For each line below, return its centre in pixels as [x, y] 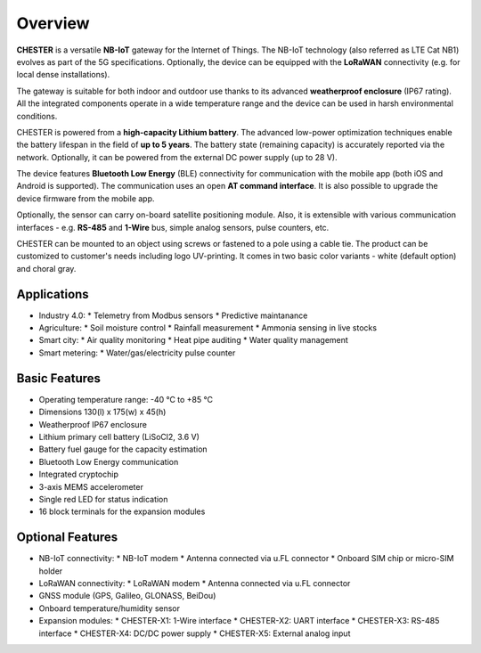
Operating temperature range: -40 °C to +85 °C [126, 399]
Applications [53, 294]
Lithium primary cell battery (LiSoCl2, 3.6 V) [119, 437]
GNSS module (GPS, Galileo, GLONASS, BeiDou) [127, 596]
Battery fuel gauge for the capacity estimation [123, 449]
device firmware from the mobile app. [86, 198]
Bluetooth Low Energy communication [109, 461]
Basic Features [59, 378]
